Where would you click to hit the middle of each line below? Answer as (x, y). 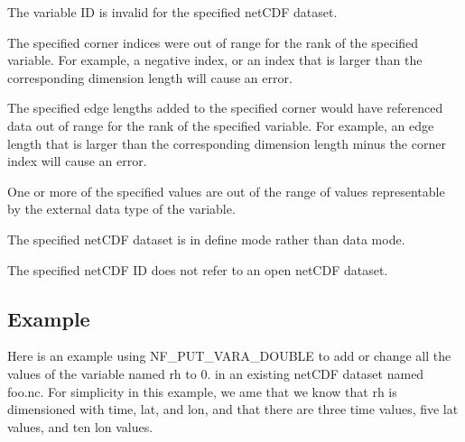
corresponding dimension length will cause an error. (150, 77)
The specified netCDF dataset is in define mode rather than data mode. (206, 239)
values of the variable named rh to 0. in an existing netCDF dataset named (216, 373)
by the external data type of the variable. (121, 209)
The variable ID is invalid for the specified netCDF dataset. (172, 12)
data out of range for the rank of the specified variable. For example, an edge (221, 125)
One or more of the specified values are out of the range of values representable (226, 191)
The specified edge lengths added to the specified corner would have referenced (225, 108)
